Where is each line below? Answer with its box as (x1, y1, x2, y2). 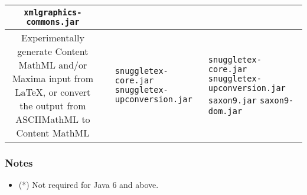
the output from (19, 99, 86, 112)
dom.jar (208, 106, 243, 116)
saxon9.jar (208, 95, 257, 105)
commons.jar (26, 17, 80, 27)
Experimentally (21, 31, 84, 44)
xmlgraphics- (24, 8, 82, 17)
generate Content (17, 44, 89, 58)
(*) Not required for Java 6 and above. (18, 178, 159, 191)
